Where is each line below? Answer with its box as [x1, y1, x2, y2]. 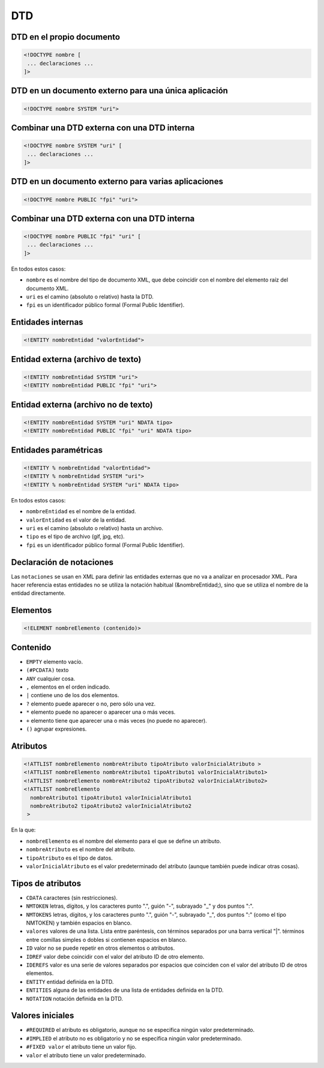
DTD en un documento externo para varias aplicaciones [11, 176, 223, 187]
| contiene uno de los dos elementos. [26, 692, 119, 699]
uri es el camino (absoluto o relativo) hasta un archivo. [26, 524, 163, 531]
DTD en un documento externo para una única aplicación [11, 86, 228, 96]
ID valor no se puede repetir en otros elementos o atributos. [26, 944, 175, 952]
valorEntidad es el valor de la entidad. [26, 516, 127, 523]
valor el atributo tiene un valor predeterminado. [26, 1051, 146, 1059]
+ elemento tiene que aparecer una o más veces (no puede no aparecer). [26, 717, 207, 724]
